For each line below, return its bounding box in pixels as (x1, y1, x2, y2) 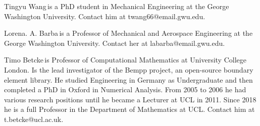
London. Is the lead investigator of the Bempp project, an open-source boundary (4, 64, 253, 75)
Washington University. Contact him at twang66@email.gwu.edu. (4, 11, 205, 21)
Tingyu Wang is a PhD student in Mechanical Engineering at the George (4, 1, 229, 11)
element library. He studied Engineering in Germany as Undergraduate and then (4, 74, 253, 85)
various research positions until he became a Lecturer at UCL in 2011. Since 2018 (4, 94, 256, 104)
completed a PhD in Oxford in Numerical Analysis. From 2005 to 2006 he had (4, 84, 246, 95)
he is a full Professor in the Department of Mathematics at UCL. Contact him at (4, 104, 255, 114)
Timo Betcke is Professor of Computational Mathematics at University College (4, 54, 246, 65)
